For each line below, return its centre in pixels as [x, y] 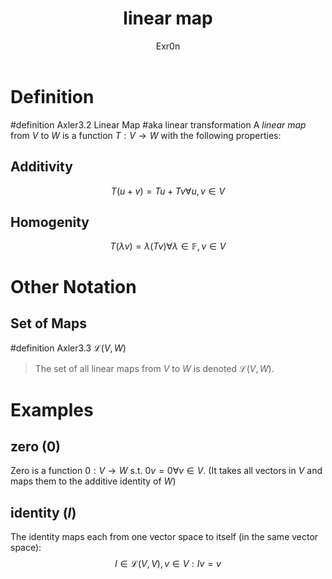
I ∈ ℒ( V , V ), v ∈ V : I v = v [168, 564]
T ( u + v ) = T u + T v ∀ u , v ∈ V [168, 191]
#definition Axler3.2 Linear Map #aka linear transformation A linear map [158, 124]
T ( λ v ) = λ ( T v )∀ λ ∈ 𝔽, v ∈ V [168, 246]
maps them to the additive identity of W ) [93, 481]
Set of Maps [48, 323]
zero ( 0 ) [36, 446]
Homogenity [50, 222]
